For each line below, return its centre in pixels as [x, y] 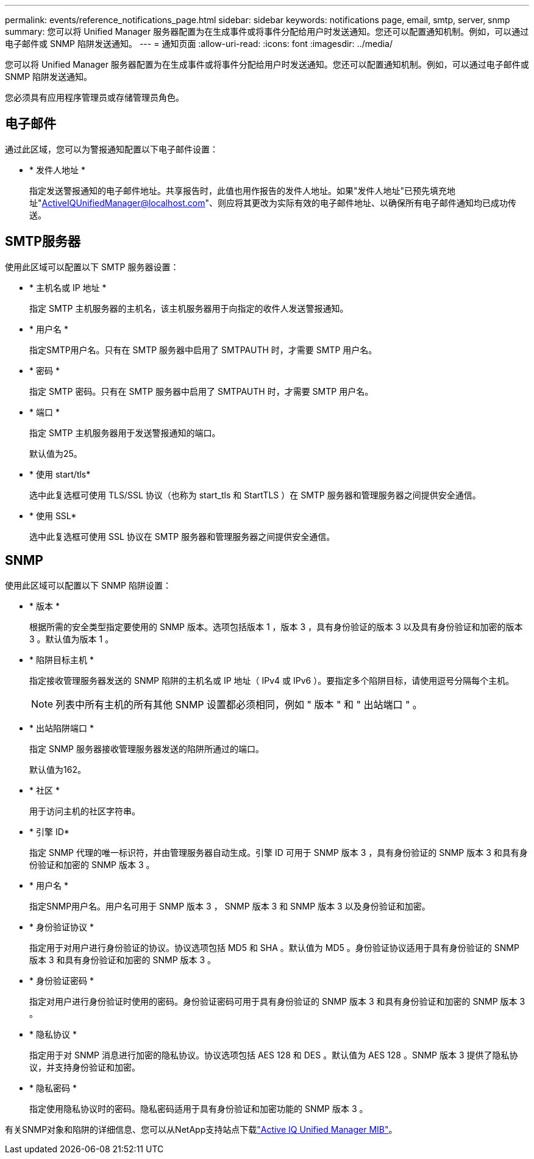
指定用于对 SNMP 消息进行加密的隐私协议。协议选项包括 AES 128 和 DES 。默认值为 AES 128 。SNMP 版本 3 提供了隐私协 [274, 1055]
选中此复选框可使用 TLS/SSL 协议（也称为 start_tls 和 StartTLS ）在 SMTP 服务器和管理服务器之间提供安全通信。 [255, 495]
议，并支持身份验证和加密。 [85, 1067]
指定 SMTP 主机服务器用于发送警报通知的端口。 [125, 432]
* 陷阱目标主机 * [62, 659]
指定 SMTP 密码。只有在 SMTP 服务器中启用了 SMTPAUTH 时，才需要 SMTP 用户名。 [201, 391]
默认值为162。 [58, 769]
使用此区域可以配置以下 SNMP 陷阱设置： [88, 585]
